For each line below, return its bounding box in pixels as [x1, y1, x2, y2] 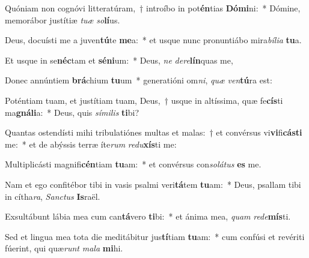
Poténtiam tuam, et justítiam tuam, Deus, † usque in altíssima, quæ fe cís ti [5, 94, 283, 106]
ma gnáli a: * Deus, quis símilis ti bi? [5, 106, 139, 118]
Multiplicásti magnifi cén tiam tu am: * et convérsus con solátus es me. [5, 158, 262, 170]
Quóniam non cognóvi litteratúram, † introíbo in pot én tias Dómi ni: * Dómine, [5, 2, 301, 14]
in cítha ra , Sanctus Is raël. [5, 190, 100, 202]
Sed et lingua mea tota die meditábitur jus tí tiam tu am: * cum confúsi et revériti [5, 230, 305, 242]
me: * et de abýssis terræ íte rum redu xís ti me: [5, 137, 177, 150]
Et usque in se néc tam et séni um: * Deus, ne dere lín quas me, [5, 53, 233, 66]
